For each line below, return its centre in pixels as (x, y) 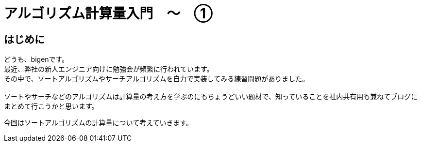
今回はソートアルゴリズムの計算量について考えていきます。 (99, 123)
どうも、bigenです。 (36, 59)
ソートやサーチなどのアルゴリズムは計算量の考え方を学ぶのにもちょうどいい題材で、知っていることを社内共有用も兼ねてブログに (211, 97)
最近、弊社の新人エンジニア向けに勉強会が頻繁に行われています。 (109, 69)
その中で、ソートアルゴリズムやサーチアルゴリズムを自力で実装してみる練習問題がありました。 (157, 79)
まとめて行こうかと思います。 (51, 106)
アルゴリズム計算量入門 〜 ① (109, 14)
